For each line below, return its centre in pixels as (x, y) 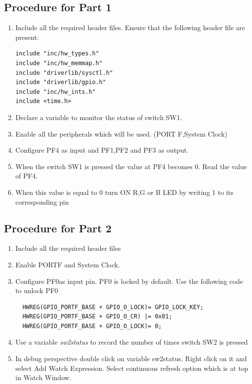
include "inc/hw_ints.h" (55, 92)
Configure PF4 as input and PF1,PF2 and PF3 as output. (102, 150)
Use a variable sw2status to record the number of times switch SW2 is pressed (132, 342)
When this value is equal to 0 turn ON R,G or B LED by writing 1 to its (124, 192)
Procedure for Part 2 (58, 228)
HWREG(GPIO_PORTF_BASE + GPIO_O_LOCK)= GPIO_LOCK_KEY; (113, 307)
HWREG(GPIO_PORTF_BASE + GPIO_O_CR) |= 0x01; (97, 317)
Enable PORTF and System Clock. (68, 264)
